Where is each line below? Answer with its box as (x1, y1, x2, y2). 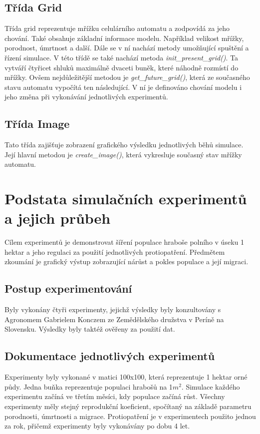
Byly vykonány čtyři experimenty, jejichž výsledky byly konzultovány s (4, 304, 221, 315)
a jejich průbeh (4, 208, 111, 228)
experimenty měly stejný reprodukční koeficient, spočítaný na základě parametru (4, 401, 252, 411)
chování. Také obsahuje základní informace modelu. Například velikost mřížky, (4, 32, 244, 43)
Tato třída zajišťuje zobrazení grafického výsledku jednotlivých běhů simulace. (4, 139, 244, 150)
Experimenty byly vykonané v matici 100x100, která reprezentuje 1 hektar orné (4, 372, 248, 382)
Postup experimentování (4, 281, 132, 296)
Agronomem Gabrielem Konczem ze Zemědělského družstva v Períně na (4, 314, 224, 324)
